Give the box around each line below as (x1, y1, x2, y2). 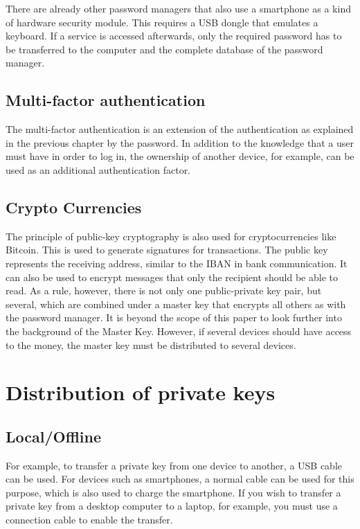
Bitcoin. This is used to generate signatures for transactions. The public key (6, 242, 328, 257)
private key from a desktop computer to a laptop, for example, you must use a (6, 499, 338, 513)
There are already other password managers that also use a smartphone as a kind (6, 1, 351, 15)
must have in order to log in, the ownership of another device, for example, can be (6, 149, 354, 163)
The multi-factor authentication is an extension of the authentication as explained (6, 122, 354, 136)
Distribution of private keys (6, 378, 276, 406)
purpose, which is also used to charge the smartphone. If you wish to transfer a (6, 485, 341, 499)
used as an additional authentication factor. (6, 162, 191, 177)
